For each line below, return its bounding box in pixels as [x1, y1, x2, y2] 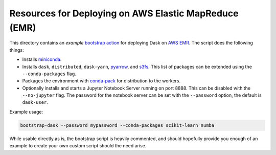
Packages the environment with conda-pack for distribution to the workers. [22, 78, 181, 84]
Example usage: [9, 108, 43, 115]
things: [9, 47, 24, 53]
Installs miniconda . [22, 56, 62, 62]
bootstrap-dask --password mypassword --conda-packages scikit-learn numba [20, 122, 215, 128]
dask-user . [22, 99, 48, 105]
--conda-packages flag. [22, 71, 76, 77]
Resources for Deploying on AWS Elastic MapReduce [9, 8, 239, 19]
